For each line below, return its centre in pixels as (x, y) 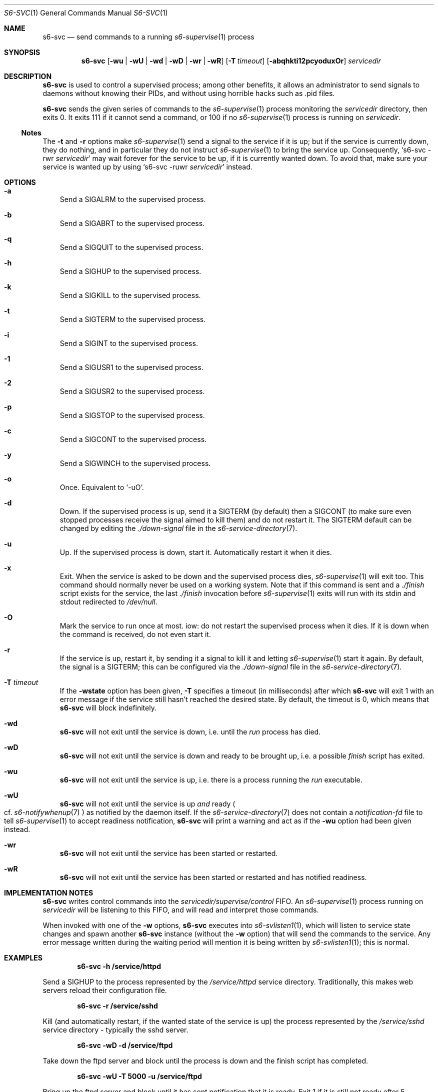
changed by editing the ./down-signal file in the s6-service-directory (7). (178, 528)
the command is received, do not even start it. (135, 634)
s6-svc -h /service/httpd (119, 966)
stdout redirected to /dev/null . (108, 602)
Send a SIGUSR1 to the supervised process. (131, 367)
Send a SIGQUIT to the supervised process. (131, 247)
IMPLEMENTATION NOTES (49, 893)
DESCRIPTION (28, 76)
